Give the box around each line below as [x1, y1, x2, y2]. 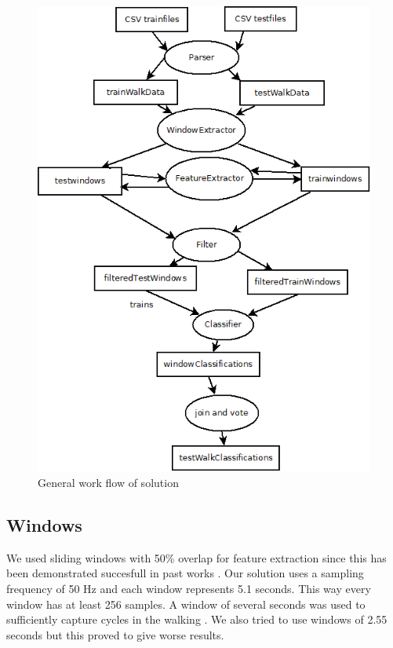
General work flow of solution [38, 474, 179, 491]
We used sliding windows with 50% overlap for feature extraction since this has [6, 549, 387, 566]
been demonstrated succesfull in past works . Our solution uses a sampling [6, 565, 364, 581]
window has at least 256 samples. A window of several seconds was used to [6, 595, 366, 612]
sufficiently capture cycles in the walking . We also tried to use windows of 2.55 [6, 611, 388, 628]
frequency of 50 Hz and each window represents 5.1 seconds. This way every [6, 580, 371, 597]
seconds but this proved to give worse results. [6, 626, 224, 643]
